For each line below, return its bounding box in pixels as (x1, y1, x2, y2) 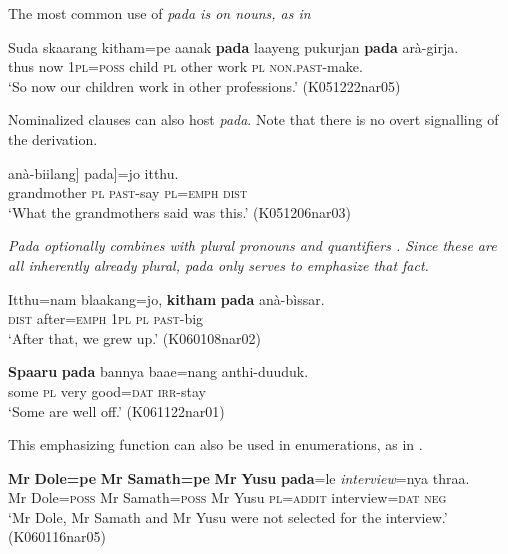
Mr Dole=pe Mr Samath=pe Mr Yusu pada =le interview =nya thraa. (8, 467, 470, 488)
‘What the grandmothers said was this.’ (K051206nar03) (8, 201, 352, 222)
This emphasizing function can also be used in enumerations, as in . (8, 434, 423, 455)
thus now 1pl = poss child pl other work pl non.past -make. (8, 56, 363, 77)
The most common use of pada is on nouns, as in (8, 3, 311, 23)
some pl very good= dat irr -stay (8, 380, 206, 401)
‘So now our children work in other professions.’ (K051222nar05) (8, 75, 401, 96)
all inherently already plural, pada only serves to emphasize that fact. (8, 254, 429, 275)
